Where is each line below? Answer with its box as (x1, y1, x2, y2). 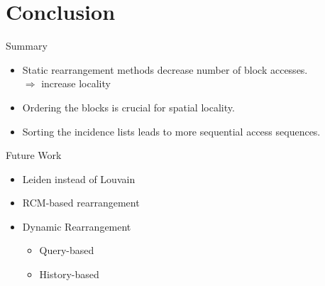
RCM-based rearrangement (22, 195, 140, 210)
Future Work (6, 148, 62, 163)
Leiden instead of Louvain (22, 171, 136, 186)
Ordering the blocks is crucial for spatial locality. (22, 99, 235, 114)
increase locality (41, 76, 111, 91)
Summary (6, 38, 48, 53)
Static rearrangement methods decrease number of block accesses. (22, 62, 308, 77)
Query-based (39, 243, 94, 258)
